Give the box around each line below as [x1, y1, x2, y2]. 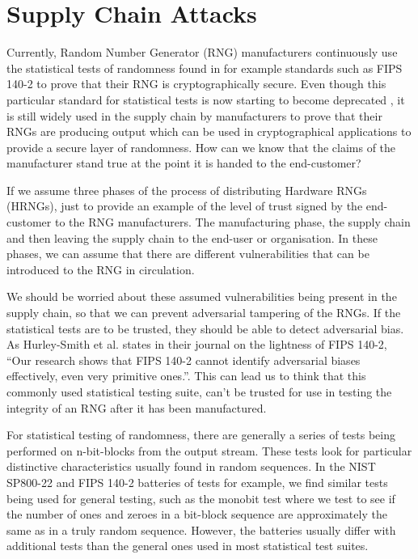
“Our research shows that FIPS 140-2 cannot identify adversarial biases [6, 351, 361, 368]
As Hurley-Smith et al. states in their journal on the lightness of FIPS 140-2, [6, 336, 387, 353]
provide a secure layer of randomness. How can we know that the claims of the [6, 138, 396, 155]
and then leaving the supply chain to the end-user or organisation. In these [6, 229, 378, 246]
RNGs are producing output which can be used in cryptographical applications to [6, 123, 412, 140]
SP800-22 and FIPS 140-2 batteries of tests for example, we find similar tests [6, 473, 388, 490]
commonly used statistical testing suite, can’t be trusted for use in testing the [6, 383, 392, 400]
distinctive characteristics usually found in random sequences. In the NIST [6, 458, 376, 475]
